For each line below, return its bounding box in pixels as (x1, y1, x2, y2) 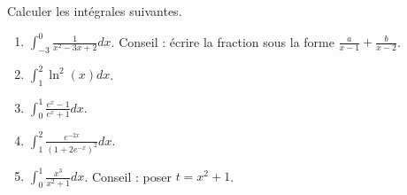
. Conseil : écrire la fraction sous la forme (111, 32, 334, 51)
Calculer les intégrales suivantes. (7, 2, 182, 19)
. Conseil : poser (84, 167, 172, 185)
